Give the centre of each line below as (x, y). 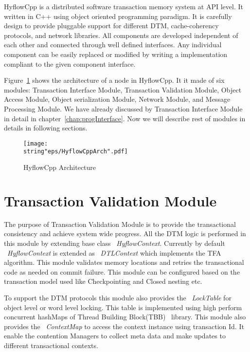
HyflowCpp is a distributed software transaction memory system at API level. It (124, 6)
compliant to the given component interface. (70, 64)
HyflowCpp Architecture (60, 167)
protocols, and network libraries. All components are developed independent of (121, 35)
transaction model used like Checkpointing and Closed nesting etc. (103, 281)
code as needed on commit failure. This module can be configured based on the (122, 271)
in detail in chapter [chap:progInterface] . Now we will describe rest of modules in (125, 118)
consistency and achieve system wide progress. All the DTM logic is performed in (125, 233)
